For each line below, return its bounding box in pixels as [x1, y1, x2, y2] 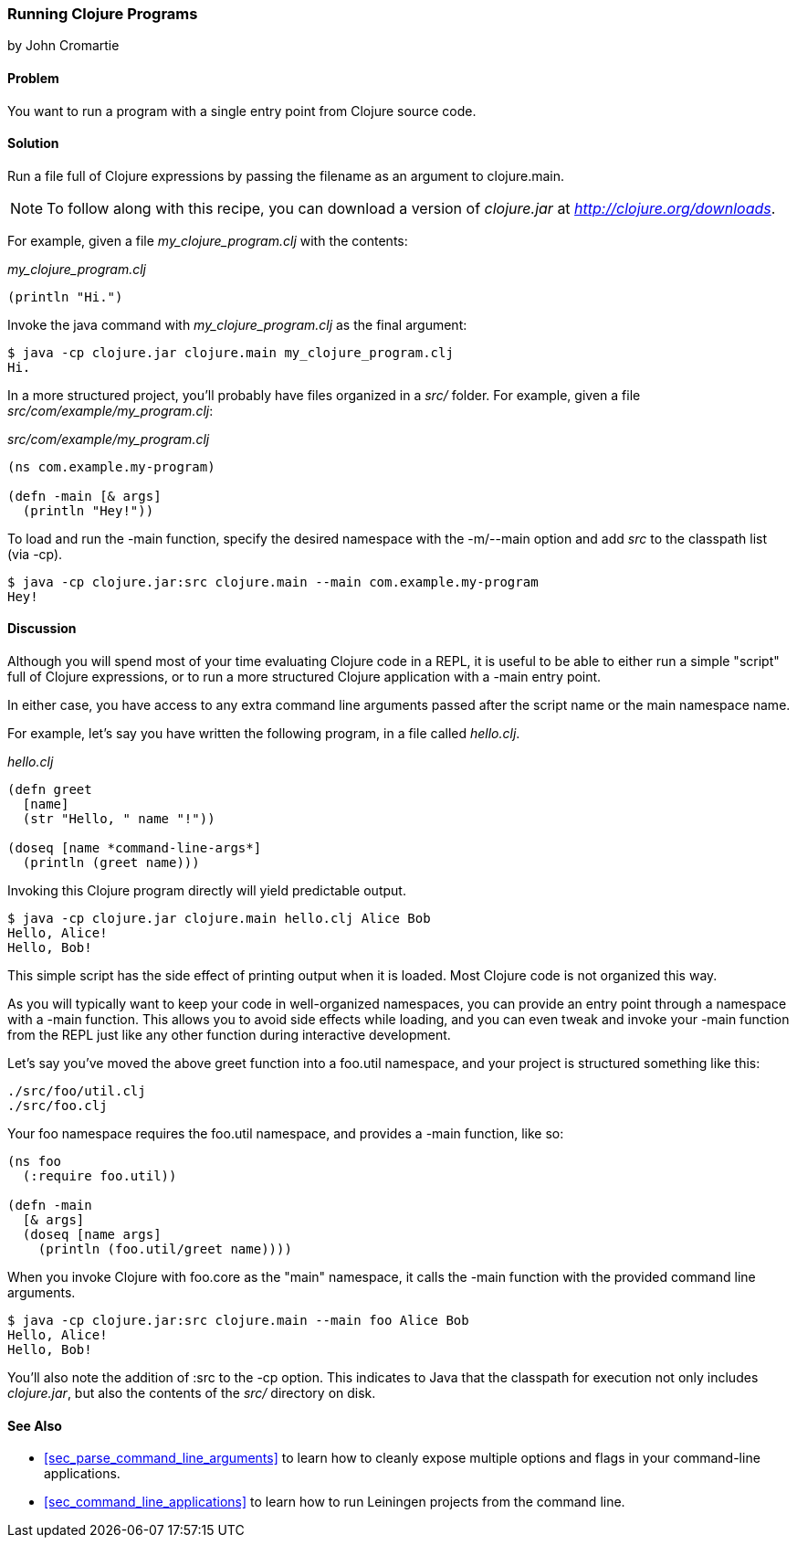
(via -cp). [7, 545, 63, 562]
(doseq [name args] [22, 1227, 162, 1243]
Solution [7, 135, 59, 152]
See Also [7, 1417, 62, 1434]
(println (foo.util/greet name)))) [37, 1242, 292, 1257]
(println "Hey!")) [22, 503, 154, 518]
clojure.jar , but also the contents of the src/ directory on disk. [7, 1385, 376, 1402]
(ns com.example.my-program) [7, 459, 215, 474]
